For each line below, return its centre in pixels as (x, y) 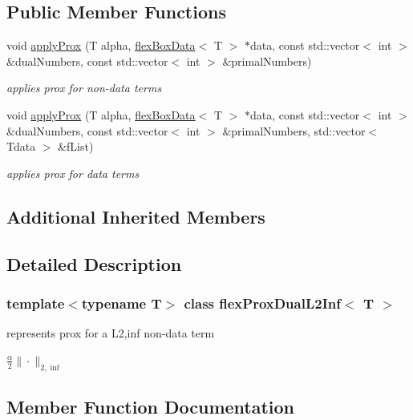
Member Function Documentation (151, 406)
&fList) (76, 146)
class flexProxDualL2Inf (262, 303)
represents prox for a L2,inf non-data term (111, 333)
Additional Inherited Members (136, 216)
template (36, 303)
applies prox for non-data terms (84, 88)
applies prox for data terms (73, 173)
